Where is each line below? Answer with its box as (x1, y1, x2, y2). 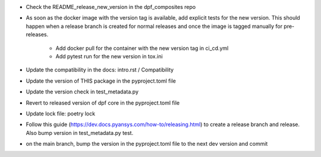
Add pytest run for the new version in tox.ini (55, 52, 163, 59)
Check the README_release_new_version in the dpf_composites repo (26, 4, 196, 10)
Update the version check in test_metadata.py (26, 88, 139, 95)
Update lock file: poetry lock (26, 110, 95, 117)
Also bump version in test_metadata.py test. (26, 129, 134, 136)
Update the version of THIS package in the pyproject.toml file (26, 77, 177, 84)
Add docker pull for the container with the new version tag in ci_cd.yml (55, 45, 229, 52)
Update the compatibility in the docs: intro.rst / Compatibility (26, 66, 174, 74)
